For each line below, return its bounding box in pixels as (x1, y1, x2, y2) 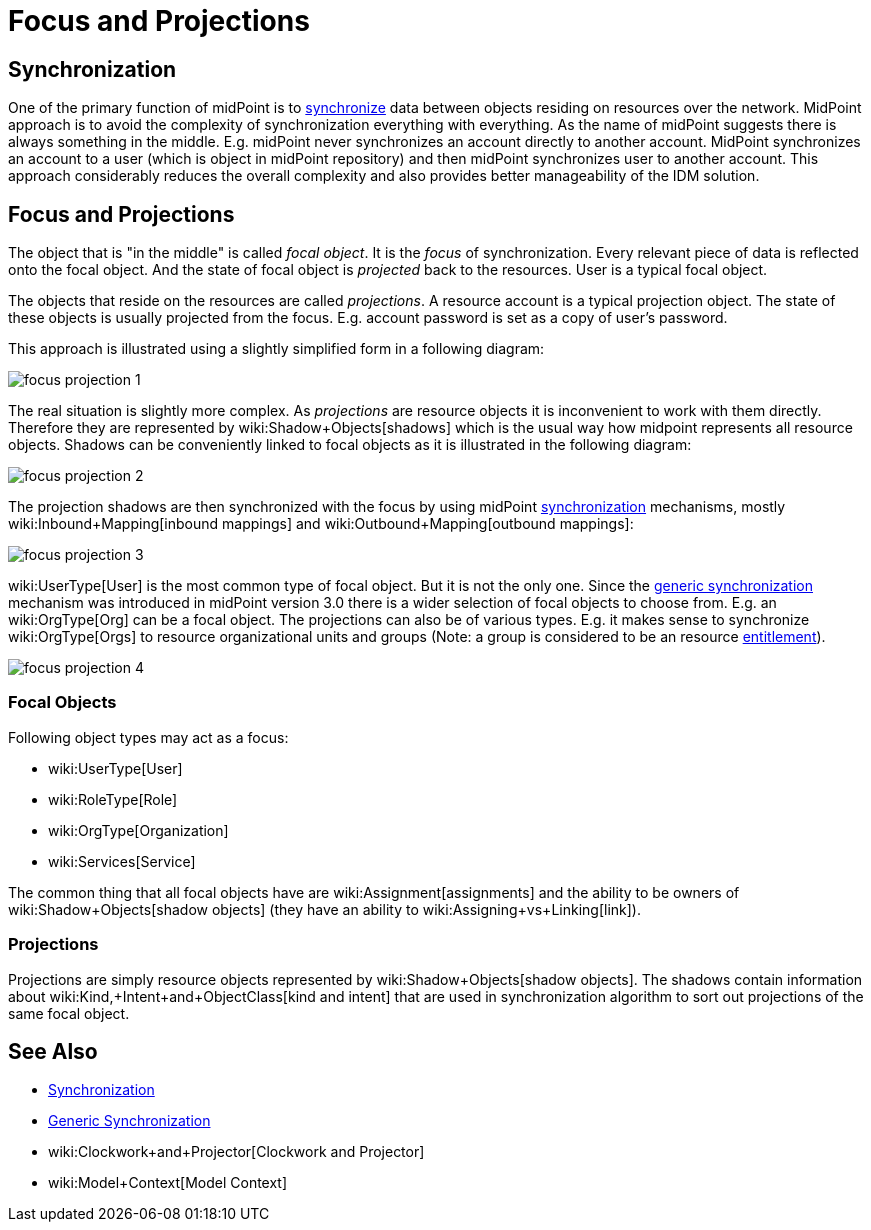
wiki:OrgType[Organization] (48, 821, 229, 839)
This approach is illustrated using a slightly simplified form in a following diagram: (8, 340, 545, 358)
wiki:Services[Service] (48, 852, 196, 870)
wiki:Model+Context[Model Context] (48, 1174, 288, 1192)
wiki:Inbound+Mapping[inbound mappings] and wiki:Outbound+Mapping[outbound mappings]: (8, 515, 634, 533)
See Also (8, 1038, 98, 1064)
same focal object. (8, 1004, 130, 1022)
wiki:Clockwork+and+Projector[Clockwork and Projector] (48, 1143, 425, 1161)
